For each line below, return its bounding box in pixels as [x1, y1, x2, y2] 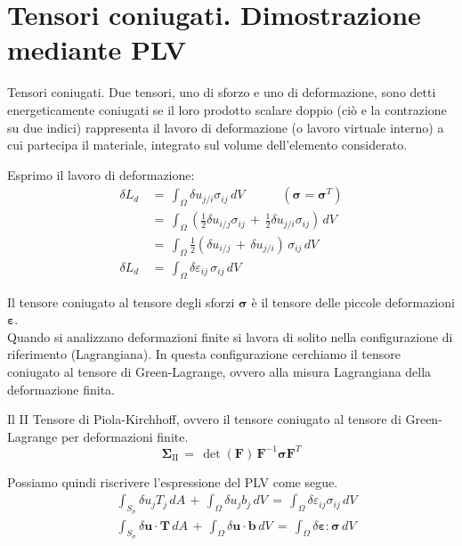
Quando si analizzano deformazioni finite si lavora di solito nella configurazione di [7, 327, 453, 346]
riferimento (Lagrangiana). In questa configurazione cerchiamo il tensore [7, 345, 401, 363]
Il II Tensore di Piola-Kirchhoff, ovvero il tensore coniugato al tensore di [7, 410, 401, 428]
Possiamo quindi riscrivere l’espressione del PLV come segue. [7, 472, 338, 491]
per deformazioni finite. [61, 427, 189, 445]
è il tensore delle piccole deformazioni [251, 292, 455, 311]
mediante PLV [7, 31, 187, 68]
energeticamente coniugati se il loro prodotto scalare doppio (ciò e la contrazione [7, 100, 447, 118]
